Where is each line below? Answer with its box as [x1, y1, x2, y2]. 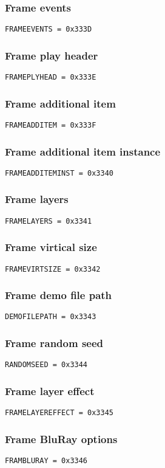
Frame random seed [5, 336, 104, 351]
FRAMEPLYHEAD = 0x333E [5, 73, 96, 82]
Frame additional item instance [5, 143, 161, 159]
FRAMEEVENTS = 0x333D [5, 25, 92, 34]
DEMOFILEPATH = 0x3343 [5, 312, 96, 322]
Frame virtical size [5, 239, 97, 255]
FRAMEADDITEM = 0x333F [5, 120, 96, 129]
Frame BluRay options [5, 431, 118, 446]
